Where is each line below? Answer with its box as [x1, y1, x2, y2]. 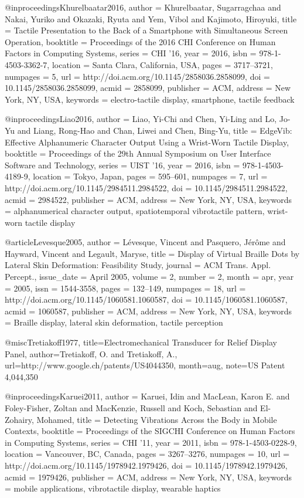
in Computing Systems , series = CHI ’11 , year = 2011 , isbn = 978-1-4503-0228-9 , [5, 436, 297, 448]
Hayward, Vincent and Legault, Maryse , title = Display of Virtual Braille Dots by [5, 247, 300, 259]
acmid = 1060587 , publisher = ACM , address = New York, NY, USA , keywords [5, 304, 292, 317]
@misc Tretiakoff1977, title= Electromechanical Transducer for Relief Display [5, 336, 277, 348]
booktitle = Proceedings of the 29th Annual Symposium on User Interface [5, 147, 271, 160]
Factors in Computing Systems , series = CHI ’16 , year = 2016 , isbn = [5, 47, 257, 59]
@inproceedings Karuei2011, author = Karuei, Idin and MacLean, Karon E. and [5, 390, 290, 402]
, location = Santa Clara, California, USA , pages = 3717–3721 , [47, 58, 273, 70]
